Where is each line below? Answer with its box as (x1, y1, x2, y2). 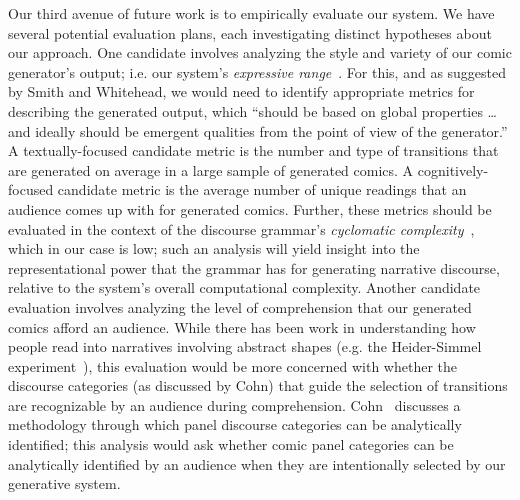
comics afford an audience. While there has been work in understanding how (8, 316, 476, 337)
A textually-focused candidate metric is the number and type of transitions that (8, 140, 499, 161)
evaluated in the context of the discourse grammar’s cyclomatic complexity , (8, 218, 475, 239)
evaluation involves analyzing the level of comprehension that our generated (8, 296, 472, 317)
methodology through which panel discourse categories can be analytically (8, 414, 462, 435)
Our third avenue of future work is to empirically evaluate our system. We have (8, 3, 495, 23)
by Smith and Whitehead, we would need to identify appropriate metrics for (8, 81, 475, 102)
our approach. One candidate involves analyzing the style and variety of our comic (8, 42, 512, 63)
